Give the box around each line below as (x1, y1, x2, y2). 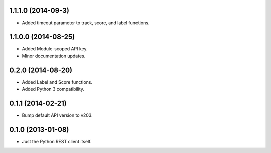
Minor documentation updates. (22, 53, 86, 59)
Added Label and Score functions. (22, 79, 93, 85)
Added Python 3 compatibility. (22, 86, 85, 92)
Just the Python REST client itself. (22, 138, 92, 144)
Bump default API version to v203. (22, 112, 93, 118)
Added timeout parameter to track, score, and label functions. (22, 20, 150, 26)
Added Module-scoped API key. (22, 46, 88, 52)
